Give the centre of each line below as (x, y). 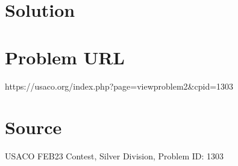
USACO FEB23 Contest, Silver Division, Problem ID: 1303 (114, 156)
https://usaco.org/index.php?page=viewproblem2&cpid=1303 (119, 86)
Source (33, 127)
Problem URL (65, 57)
